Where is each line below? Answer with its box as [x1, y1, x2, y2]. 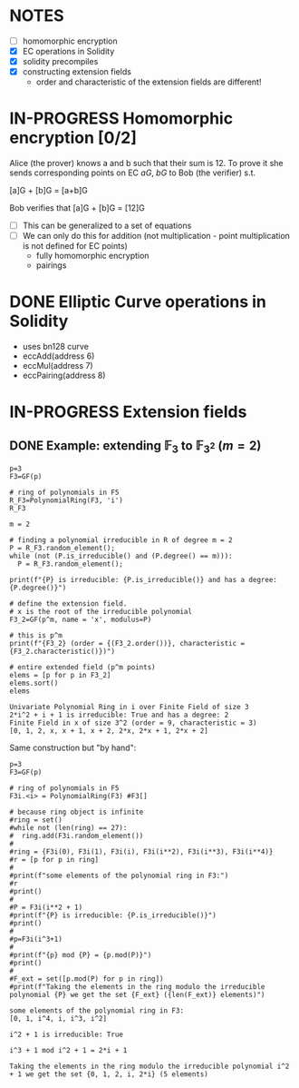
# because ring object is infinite [9, 807, 144, 817]
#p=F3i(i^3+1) [9, 935, 63, 945]
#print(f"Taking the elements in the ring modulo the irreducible [9, 983, 265, 992]
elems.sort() [9, 678, 59, 688]
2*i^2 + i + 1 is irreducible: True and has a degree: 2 [9, 710, 229, 720]
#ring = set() [9, 816, 63, 825]
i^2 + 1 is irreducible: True [9, 1030, 124, 1040]
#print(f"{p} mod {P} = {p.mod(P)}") [9, 951, 152, 960]
